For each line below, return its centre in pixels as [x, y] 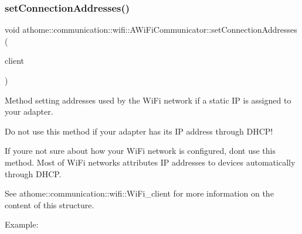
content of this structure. [50, 204]
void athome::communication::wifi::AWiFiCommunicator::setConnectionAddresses [151, 30]
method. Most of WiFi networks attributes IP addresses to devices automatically [150, 162]
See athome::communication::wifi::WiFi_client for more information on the [139, 193]
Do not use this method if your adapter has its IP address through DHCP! [139, 131]
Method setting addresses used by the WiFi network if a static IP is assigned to [148, 100]
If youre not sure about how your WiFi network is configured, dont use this [140, 151]
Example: [22, 224]
